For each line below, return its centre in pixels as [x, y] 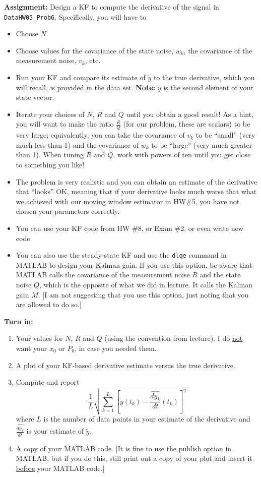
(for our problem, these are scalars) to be [187, 124]
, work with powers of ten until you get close [182, 155]
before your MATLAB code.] [60, 468]
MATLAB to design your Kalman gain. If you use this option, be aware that [134, 264]
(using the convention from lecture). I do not [174, 338]
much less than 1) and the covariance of [77, 144]
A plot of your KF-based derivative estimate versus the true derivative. [125, 365]
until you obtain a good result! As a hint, [190, 114]
